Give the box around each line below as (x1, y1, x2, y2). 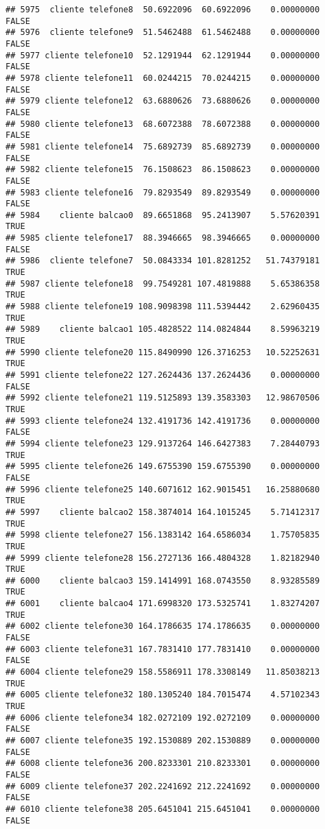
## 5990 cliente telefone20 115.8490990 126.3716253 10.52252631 (5, 347, 320, 357)
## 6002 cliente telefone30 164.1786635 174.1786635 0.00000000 (5, 621, 320, 632)
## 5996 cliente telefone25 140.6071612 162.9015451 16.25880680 (5, 484, 320, 494)
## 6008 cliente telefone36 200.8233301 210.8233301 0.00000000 (5, 758, 320, 769)
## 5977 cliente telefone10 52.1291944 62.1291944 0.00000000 (5, 50, 320, 60)
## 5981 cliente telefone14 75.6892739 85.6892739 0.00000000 (5, 141, 320, 152)
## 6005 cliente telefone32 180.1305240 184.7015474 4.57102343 (5, 690, 320, 700)
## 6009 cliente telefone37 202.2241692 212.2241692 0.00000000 (5, 781, 320, 791)
